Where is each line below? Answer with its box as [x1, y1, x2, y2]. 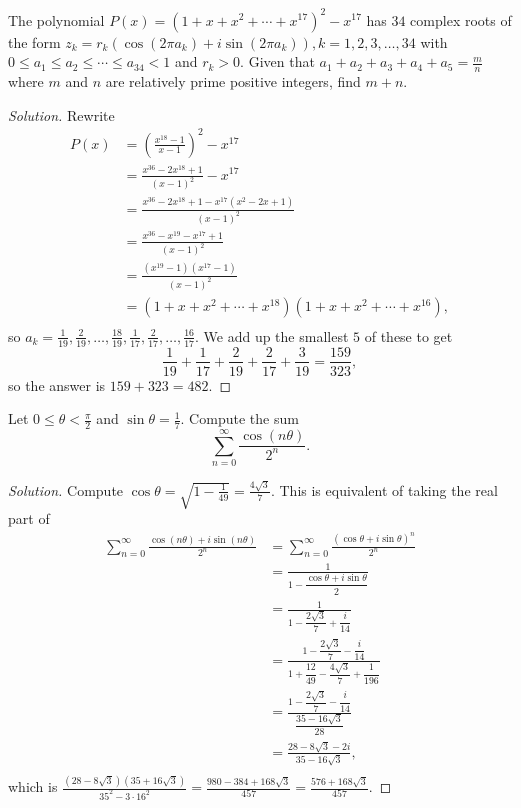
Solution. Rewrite [8, 104, 115, 125]
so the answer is [8, 374, 106, 395]
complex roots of [410, 9, 512, 30]
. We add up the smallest [195, 325, 349, 346]
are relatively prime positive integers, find [105, 70, 361, 91]
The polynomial [8, 9, 105, 30]
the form [8, 31, 61, 52]
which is [8, 776, 58, 797]
